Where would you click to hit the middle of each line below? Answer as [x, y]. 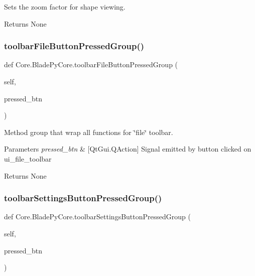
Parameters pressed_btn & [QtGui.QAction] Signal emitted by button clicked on [128, 149]
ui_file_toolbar [28, 158]
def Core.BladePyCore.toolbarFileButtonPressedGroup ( [91, 64]
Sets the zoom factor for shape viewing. [65, 7]
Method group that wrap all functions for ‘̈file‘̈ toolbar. [89, 132]
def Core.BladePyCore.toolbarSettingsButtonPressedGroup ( [97, 217]
